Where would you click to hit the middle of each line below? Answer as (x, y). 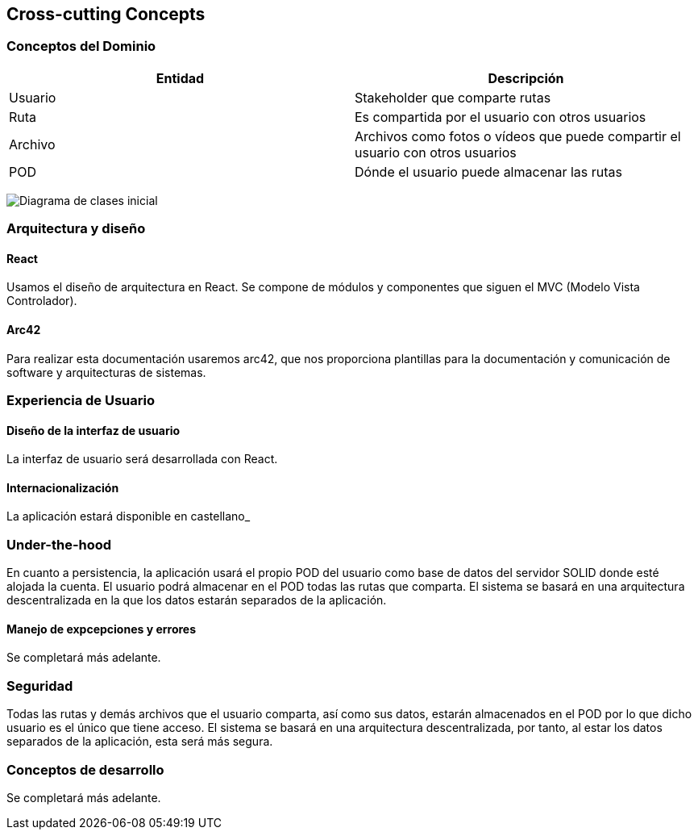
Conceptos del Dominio (81, 46)
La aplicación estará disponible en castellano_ (129, 516)
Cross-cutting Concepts (106, 14)
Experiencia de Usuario (81, 400)
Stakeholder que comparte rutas (453, 97)
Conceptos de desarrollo (85, 769)
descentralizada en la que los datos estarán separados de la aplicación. (197, 600)
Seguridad (40, 686)
